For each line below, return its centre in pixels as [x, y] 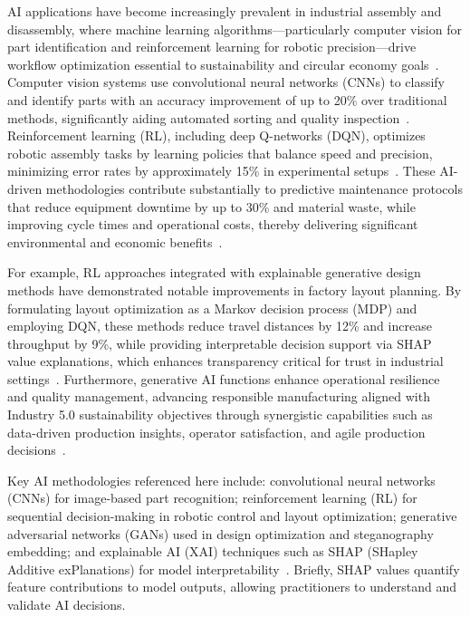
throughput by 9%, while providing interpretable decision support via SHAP [220, 343]
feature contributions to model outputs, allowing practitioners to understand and [232, 587]
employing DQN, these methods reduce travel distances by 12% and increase [220, 326]
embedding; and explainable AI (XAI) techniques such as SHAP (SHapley [213, 551]
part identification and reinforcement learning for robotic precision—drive [212, 47]
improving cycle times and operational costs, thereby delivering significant [213, 224]
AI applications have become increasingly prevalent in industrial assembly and [225, 11]
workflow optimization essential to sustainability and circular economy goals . [223, 64]
